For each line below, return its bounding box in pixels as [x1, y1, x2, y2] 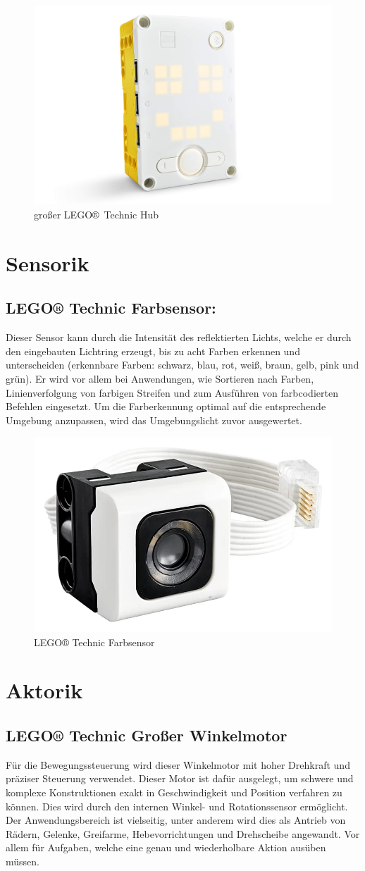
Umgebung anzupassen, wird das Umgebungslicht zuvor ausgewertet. [6, 412, 302, 427]
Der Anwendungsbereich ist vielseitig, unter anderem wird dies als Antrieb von [6, 813, 346, 827]
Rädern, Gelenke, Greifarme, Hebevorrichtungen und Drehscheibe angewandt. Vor [6, 826, 360, 841]
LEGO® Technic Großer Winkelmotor [6, 724, 287, 746]
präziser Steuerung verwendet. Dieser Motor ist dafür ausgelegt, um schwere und [6, 771, 354, 786]
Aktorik [6, 676, 83, 705]
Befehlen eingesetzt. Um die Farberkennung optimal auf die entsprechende [6, 399, 326, 414]
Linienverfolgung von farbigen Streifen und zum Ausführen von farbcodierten [6, 385, 338, 400]
